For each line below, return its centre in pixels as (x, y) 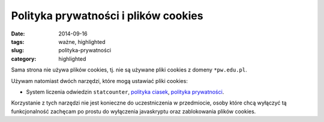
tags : (18, 41)
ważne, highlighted (82, 41)
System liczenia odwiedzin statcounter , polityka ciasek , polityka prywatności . (125, 92)
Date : (18, 34)
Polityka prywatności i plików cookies (107, 16)
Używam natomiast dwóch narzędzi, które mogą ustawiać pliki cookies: (100, 81)
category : (24, 59)
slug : (17, 50)
